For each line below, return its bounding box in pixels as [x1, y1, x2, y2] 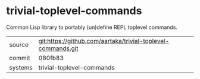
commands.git [38, 44, 79, 52]
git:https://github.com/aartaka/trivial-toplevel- [38, 37, 170, 45]
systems [9, 63, 33, 71]
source [9, 40, 29, 48]
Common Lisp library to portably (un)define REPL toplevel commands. [6, 24, 177, 31]
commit [9, 54, 30, 62]
